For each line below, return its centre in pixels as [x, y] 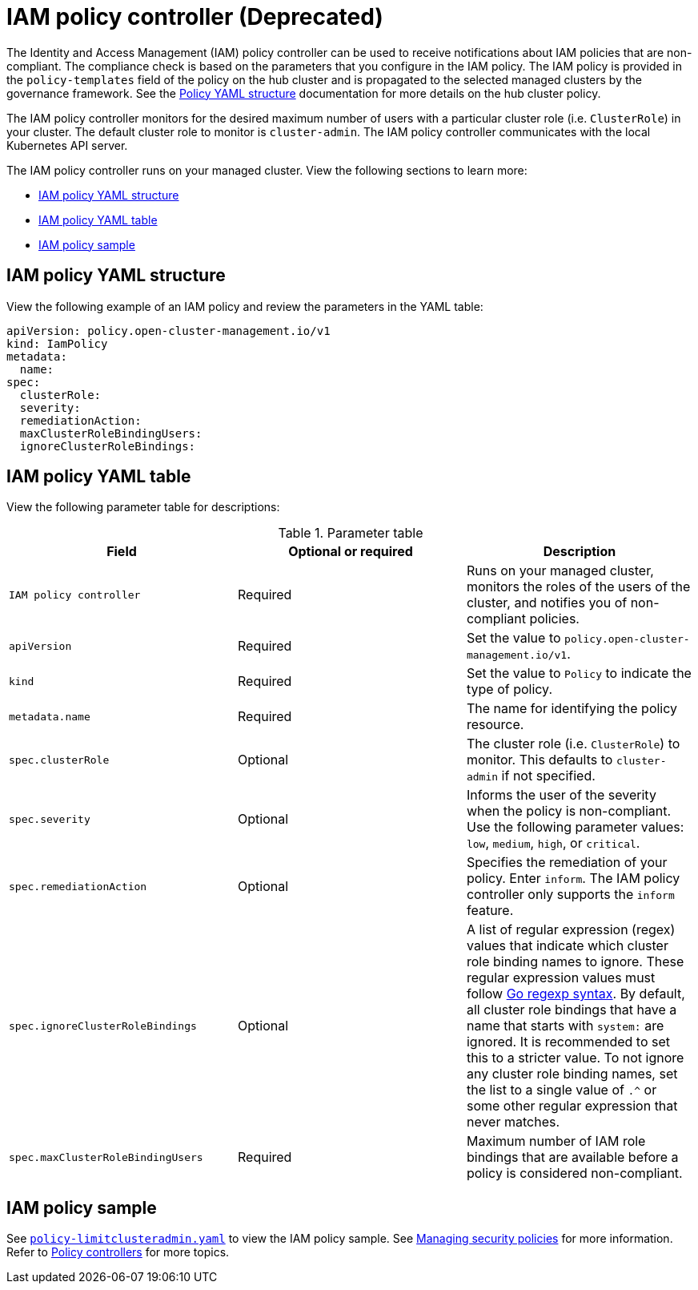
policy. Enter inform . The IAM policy [573, 879]
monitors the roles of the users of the [578, 587]
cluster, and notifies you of [547, 603]
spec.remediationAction [78, 886]
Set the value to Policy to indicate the [579, 673]
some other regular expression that [572, 1106]
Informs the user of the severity [561, 795]
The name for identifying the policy [572, 709]
